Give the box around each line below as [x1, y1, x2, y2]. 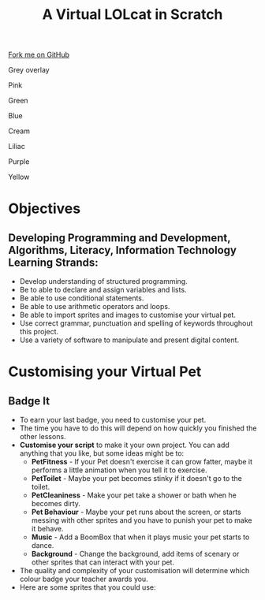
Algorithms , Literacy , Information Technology [8, 243, 237, 257]
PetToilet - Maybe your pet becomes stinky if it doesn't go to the [31, 474, 243, 483]
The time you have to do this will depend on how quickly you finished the [19, 423, 257, 433]
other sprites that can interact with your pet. [31, 557, 175, 567]
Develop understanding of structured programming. [19, 277, 188, 286]
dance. [31, 541, 54, 550]
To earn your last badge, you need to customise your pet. [19, 416, 207, 425]
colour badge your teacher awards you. [19, 574, 148, 584]
